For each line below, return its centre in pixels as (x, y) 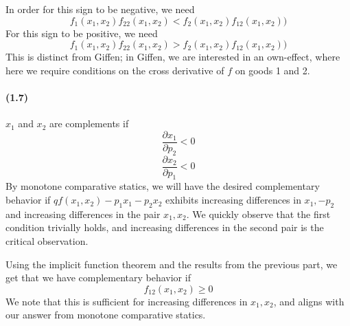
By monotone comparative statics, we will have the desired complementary (163, 186)
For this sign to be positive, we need (82, 33)
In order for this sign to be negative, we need (100, 9)
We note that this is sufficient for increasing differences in (127, 301)
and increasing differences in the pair (83, 214)
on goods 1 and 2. (272, 70)
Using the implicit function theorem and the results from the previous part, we (172, 264)
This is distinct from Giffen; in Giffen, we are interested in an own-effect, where (173, 57)
